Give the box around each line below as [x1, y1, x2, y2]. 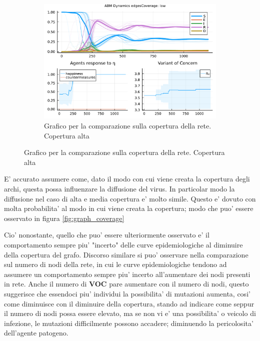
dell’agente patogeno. [4, 327, 68, 338]
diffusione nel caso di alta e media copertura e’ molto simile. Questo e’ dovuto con [4, 193, 256, 203]
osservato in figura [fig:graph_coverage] [4, 212, 124, 223]
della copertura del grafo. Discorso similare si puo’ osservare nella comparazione [4, 249, 248, 259]
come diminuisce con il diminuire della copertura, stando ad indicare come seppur [4, 298, 254, 308]
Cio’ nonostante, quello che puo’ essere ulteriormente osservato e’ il [4, 229, 209, 240]
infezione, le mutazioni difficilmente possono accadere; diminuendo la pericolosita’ [4, 317, 253, 328]
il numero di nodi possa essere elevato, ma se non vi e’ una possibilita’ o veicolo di [4, 308, 256, 318]
